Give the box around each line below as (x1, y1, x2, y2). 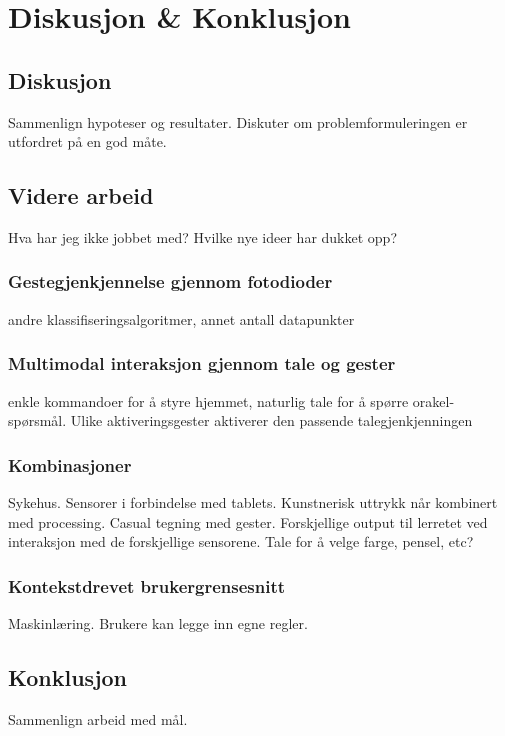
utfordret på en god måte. (8, 131, 167, 152)
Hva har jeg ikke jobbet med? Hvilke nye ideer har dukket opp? (8, 226, 398, 247)
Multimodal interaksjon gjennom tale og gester (8, 351, 396, 376)
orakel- (412, 390, 455, 411)
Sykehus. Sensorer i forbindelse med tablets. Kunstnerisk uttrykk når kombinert (8, 492, 498, 512)
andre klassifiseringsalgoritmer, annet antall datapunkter (8, 308, 355, 329)
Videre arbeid (8, 180, 154, 211)
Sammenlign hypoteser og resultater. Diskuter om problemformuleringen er (8, 111, 468, 132)
